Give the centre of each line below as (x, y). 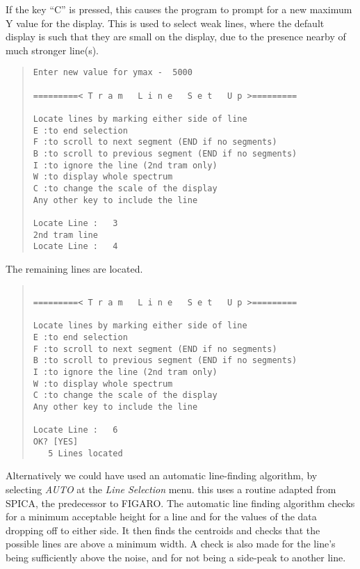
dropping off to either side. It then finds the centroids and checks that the (163, 530)
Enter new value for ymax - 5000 (113, 73)
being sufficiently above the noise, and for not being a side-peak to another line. (176, 557)
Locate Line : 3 (75, 223)
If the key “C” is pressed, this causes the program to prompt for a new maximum (179, 9)
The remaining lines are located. (74, 268)
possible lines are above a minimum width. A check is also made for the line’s (171, 544)
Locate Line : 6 (75, 430)
